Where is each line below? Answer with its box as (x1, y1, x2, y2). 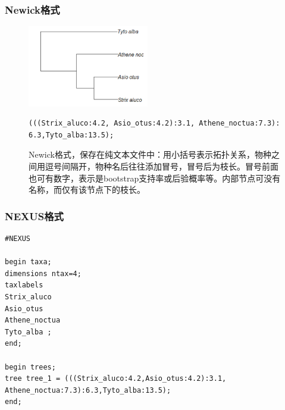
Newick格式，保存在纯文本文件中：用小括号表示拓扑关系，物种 (29, 148, 271, 161)
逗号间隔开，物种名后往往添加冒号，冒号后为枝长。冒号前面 (45, 159, 278, 172)
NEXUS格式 (5, 208, 64, 223)
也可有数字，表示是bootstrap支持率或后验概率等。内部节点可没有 (29, 171, 281, 184)
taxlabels (5, 281, 43, 290)
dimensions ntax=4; (5, 269, 82, 278)
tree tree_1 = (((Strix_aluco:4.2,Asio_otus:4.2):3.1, (5, 374, 227, 383)
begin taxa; (5, 258, 52, 267)
